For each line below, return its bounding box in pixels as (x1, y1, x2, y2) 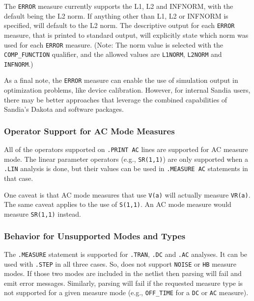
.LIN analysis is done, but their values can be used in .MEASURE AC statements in (4, 163, 248, 174)
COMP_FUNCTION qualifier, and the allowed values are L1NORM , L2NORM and (4, 49, 222, 59)
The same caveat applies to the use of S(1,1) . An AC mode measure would (4, 199, 231, 209)
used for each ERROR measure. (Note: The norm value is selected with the (4, 39, 224, 50)
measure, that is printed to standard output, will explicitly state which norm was (4, 29, 249, 40)
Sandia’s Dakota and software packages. (4, 104, 124, 114)
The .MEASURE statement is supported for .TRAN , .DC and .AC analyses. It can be (4, 249, 248, 259)
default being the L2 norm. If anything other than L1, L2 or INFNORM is (4, 10, 228, 21)
